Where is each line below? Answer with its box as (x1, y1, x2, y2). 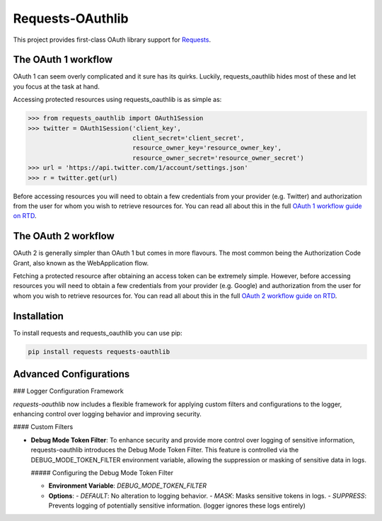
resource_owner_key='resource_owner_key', (132, 144, 282, 152)
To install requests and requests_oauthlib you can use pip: (13, 328, 183, 337)
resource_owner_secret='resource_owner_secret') (132, 154, 304, 162)
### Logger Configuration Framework (13, 387, 124, 396)
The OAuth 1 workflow (13, 54, 113, 66)
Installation (13, 310, 64, 322)
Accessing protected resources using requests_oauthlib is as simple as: (13, 96, 222, 104)
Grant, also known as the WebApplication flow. (13, 258, 149, 267)
